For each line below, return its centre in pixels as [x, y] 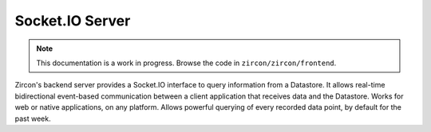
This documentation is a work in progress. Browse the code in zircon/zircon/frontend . [186, 63]
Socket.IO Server [73, 21]
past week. [33, 118]
